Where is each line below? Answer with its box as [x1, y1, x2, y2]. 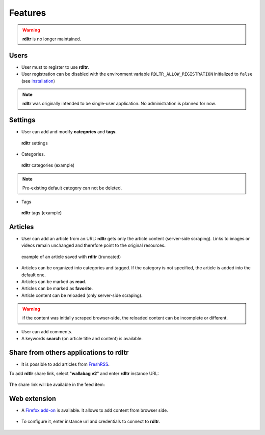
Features [9, 7, 46, 18]
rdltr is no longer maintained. [22, 36, 81, 42]
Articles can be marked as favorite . [21, 286, 93, 291]
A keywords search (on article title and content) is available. [21, 336, 143, 342]
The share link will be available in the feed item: [9, 381, 105, 387]
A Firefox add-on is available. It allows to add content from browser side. [21, 407, 168, 413]
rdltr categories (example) [21, 162, 75, 168]
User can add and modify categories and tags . [21, 129, 117, 135]
